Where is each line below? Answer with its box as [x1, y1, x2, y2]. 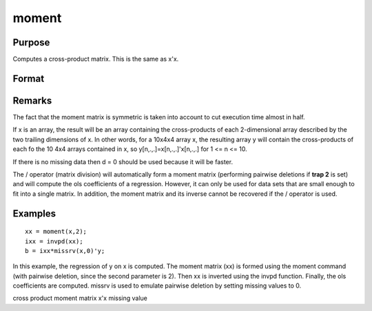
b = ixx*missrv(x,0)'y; [25, 247, 105, 254]
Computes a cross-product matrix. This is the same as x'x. [12, 55, 179, 63]
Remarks [12, 94, 52, 106]
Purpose [12, 37, 50, 48]
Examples [12, 208, 56, 219]
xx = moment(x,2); [25, 228, 87, 236]
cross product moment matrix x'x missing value [12, 294, 148, 303]
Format [12, 72, 45, 84]
